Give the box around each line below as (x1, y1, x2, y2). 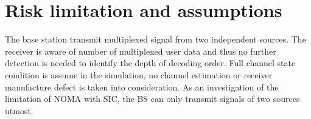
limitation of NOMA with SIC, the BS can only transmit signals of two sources (5, 92, 300, 105)
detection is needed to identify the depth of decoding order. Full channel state (5, 56, 296, 69)
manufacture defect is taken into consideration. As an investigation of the (5, 80, 279, 93)
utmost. (5, 104, 33, 117)
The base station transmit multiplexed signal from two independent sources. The (5, 33, 306, 46)
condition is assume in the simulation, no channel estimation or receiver (5, 68, 273, 81)
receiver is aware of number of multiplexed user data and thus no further (5, 44, 276, 57)
